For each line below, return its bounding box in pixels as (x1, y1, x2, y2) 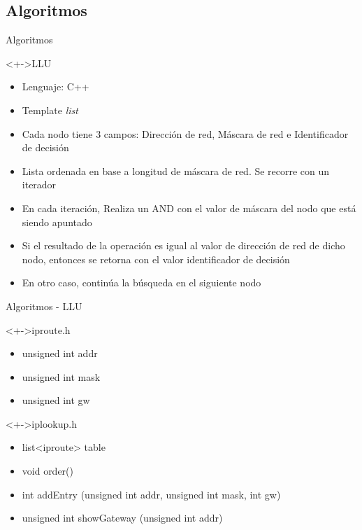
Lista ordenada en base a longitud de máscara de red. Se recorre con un (22, 163, 330, 178)
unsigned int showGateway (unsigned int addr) (22, 510, 223, 525)
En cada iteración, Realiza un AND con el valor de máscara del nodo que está (22, 200, 356, 215)
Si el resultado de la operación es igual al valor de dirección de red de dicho (22, 238, 345, 253)
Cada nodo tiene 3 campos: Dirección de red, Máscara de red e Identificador (22, 126, 349, 141)
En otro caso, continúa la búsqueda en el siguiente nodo (22, 275, 261, 290)
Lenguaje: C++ (22, 79, 89, 94)
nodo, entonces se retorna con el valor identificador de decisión (22, 251, 290, 266)
